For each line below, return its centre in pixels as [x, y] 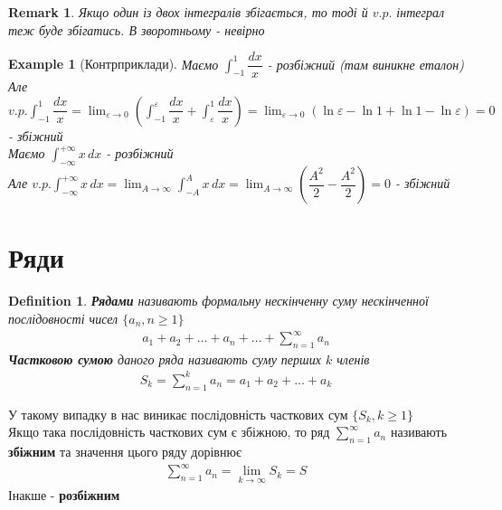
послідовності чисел [63, 318]
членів [353, 359]
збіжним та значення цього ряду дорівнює [125, 452]
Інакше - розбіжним [64, 494]
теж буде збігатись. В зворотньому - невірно [137, 29]
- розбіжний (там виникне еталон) [365, 64]
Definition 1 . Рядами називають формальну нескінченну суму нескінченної [218, 301]
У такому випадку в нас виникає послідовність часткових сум [178, 414]
